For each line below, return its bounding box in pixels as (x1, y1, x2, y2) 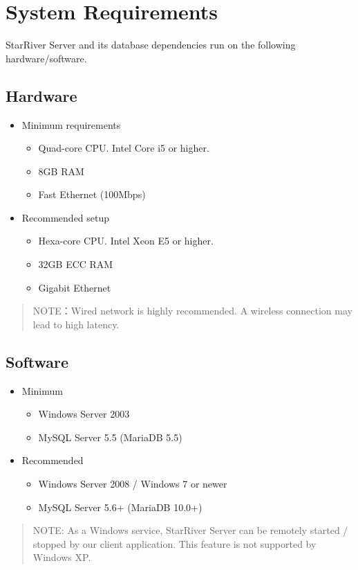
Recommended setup (21, 210, 110, 224)
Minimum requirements (21, 117, 121, 132)
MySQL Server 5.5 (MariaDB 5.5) (38, 429, 182, 444)
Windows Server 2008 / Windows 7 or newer (38, 477, 227, 491)
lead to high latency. (32, 317, 120, 331)
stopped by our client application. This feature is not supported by (32, 536, 317, 551)
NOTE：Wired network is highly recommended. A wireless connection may (32, 303, 352, 318)
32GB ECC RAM (38, 257, 113, 271)
